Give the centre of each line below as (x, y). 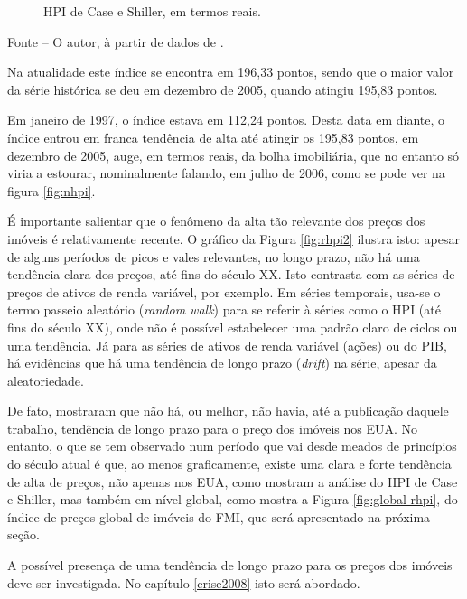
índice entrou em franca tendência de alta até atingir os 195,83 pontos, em (213, 137)
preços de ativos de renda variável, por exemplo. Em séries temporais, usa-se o (224, 291)
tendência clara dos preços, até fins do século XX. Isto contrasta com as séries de (231, 274)
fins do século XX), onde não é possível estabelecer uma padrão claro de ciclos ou (233, 327)
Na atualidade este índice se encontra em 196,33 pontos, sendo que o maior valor (231, 72)
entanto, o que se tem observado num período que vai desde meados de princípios (232, 446)
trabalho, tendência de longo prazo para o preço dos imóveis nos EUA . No (213, 428)
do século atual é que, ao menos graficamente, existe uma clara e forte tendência (229, 464)
